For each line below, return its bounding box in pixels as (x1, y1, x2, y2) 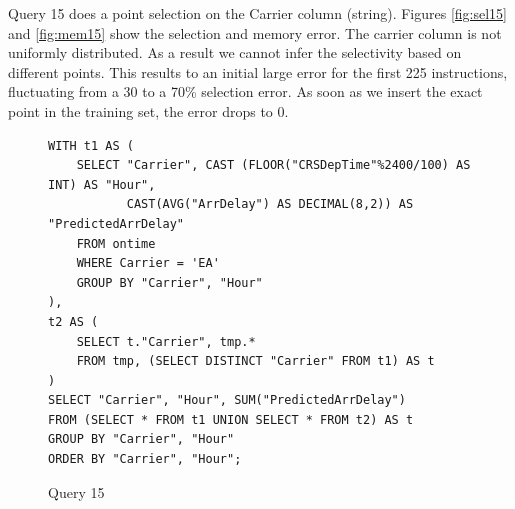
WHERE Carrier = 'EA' (76, 256, 220, 271)
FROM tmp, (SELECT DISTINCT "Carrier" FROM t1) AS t (76, 354, 435, 369)
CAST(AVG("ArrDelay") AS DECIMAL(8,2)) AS (126, 197, 414, 212)
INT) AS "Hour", (48, 177, 156, 192)
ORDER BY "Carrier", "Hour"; (48, 452, 242, 467)
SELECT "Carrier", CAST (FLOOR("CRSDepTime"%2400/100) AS (76, 158, 471, 173)
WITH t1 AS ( (48, 138, 134, 153)
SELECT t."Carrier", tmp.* (76, 334, 256, 349)
